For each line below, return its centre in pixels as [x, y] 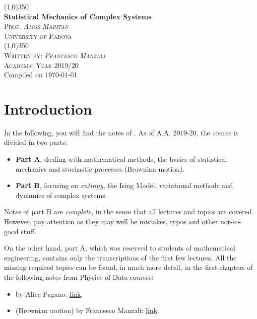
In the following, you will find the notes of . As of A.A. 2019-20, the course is [121, 132]
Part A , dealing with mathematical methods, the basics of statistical [121, 159]
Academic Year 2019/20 [41, 65]
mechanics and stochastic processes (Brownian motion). [100, 168]
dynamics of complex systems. [61, 195]
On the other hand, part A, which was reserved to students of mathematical [120, 248]
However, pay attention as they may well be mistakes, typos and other [111, 222]
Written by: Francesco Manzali [55, 55]
